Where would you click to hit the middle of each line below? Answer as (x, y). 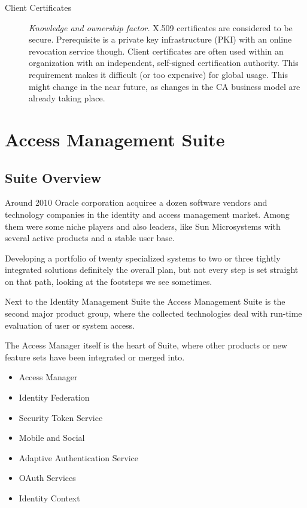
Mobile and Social (52, 438)
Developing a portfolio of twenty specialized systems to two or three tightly (143, 258)
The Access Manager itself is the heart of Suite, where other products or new (146, 345)
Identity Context (49, 498)
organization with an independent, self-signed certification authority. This (164, 63)
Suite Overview (53, 177)
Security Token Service (61, 417)
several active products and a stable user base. (90, 238)
